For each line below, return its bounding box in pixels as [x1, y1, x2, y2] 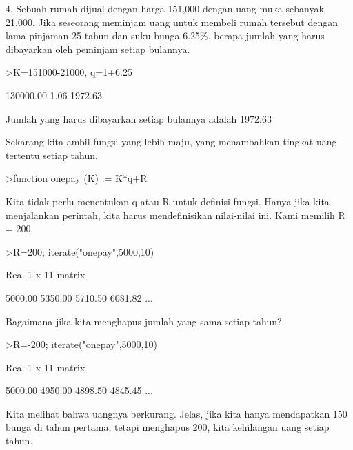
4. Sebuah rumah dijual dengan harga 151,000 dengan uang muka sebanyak [6, 1, 324, 15]
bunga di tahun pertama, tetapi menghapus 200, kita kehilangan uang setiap [6, 420, 330, 434]
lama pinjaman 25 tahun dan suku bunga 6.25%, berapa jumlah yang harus [6, 28, 325, 43]
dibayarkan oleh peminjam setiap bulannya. [6, 41, 190, 56]
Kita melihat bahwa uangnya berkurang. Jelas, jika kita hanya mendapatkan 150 [6, 406, 347, 420]
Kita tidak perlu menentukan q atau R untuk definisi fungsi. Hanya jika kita [6, 194, 330, 208]
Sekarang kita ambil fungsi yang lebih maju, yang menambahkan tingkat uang [6, 134, 337, 149]
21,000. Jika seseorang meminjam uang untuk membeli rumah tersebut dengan [6, 14, 338, 29]
